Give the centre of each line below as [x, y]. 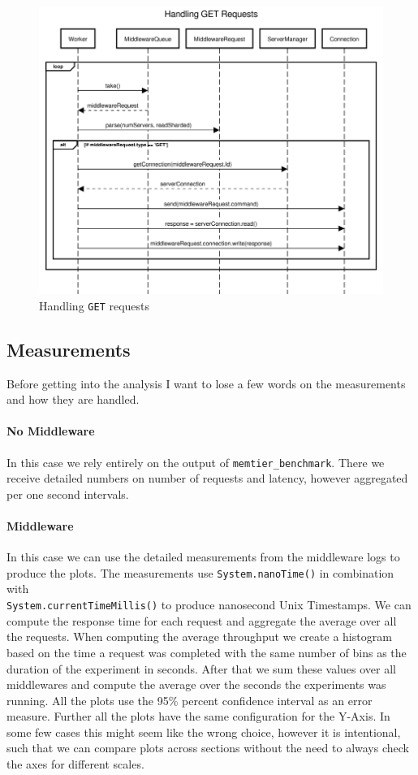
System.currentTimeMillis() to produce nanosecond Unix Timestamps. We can [209, 605]
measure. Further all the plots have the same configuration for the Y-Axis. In [198, 716]
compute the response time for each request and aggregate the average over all [202, 620]
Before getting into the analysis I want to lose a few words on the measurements [206, 383]
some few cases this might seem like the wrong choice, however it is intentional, [204, 732]
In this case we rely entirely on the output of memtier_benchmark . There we [196, 462]
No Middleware [51, 431]
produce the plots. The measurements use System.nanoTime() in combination [200, 572]
